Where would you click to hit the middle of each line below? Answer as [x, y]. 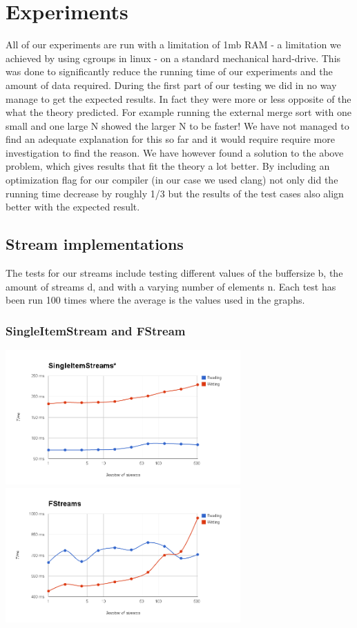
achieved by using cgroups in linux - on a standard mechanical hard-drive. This [173, 58]
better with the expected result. [73, 207]
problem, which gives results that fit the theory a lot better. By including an [168, 166]
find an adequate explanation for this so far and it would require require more [170, 139]
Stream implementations [95, 244]
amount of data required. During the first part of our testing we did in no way [171, 85]
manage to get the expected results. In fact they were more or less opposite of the [178, 98]
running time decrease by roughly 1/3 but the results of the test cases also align [175, 193]
